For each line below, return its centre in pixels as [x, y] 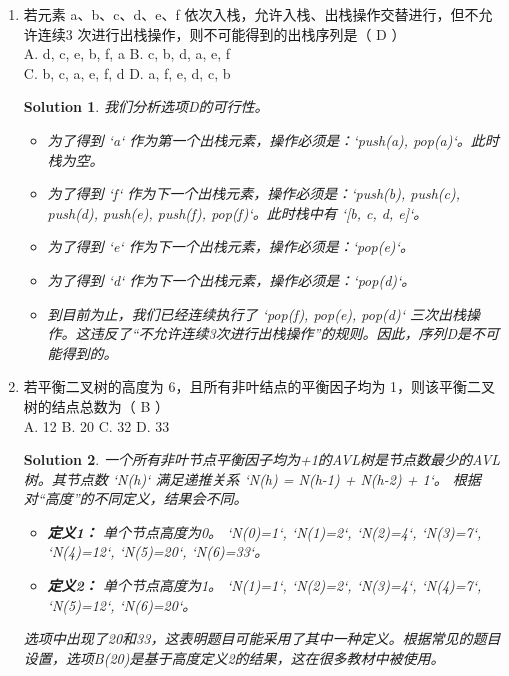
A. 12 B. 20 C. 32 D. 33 [96, 425]
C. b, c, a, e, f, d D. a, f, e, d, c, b [127, 72]
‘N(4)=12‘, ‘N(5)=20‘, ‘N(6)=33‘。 [158, 551]
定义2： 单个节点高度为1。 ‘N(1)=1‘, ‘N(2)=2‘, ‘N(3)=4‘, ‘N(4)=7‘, [264, 585]
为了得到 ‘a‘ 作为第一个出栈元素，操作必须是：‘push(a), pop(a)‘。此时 [273, 139]
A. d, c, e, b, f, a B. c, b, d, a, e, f [127, 53]
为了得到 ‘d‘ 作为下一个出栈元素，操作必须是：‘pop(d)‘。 [231, 279]
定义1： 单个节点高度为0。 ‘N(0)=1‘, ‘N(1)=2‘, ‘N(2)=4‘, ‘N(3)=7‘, [264, 531]
